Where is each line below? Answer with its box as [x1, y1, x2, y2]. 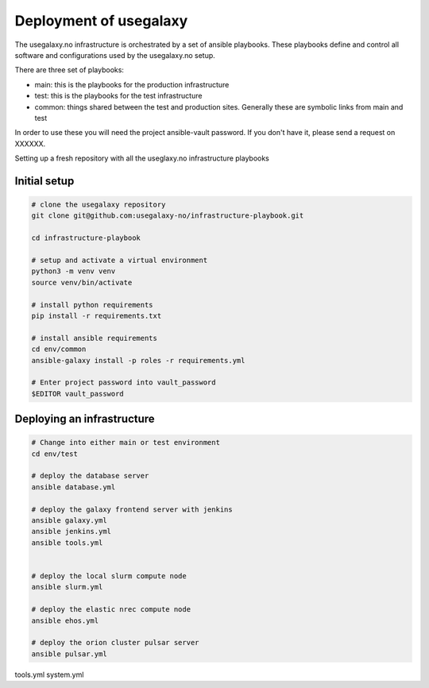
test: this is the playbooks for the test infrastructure [34, 91, 203, 101]
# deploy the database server [31, 471, 149, 481]
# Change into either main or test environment [31, 438, 220, 447]
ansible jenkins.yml [31, 527, 111, 536]
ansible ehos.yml [31, 616, 99, 625]
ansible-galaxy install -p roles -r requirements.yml [31, 356, 245, 365]
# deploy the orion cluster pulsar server [31, 638, 199, 647]
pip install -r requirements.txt [31, 311, 162, 320]
